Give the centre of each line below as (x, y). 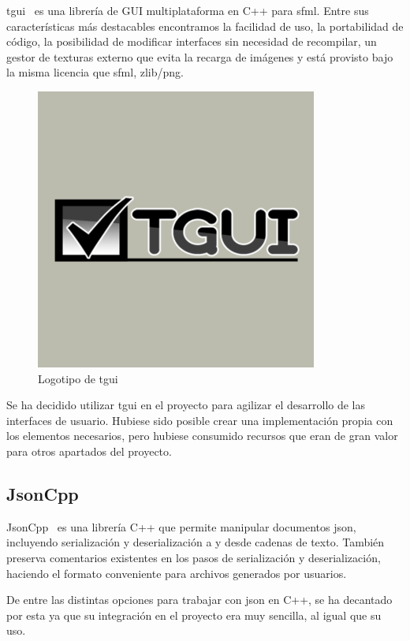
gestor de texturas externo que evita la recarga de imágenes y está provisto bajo (200, 56)
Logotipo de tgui (78, 378)
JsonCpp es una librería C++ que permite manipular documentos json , (181, 526)
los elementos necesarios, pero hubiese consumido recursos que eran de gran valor (202, 436)
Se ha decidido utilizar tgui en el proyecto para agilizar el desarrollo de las (186, 405)
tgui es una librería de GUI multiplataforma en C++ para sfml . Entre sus (188, 10)
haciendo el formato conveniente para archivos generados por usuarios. (177, 573)
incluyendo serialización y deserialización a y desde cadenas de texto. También (196, 542)
